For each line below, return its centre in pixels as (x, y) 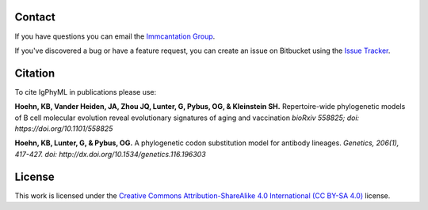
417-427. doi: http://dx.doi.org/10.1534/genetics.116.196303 (110, 154)
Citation (35, 73)
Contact (35, 17)
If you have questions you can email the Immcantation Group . (115, 36)
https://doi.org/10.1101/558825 (64, 128)
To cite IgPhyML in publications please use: (86, 92)
